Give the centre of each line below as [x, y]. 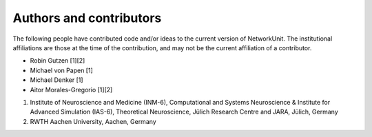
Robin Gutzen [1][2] [58, 61]
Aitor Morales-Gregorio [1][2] [71, 89]
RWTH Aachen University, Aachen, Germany [93, 121]
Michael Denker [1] [56, 80]
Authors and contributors [87, 18]
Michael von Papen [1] [61, 70]
